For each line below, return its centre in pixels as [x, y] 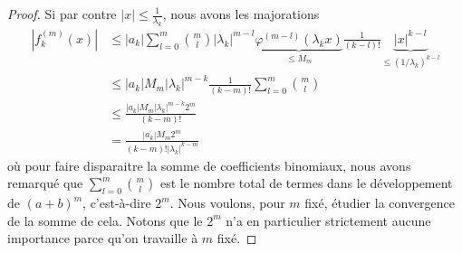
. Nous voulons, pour [227, 203]
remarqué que [45, 183]
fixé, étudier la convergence [380, 203]
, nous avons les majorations [241, 14]
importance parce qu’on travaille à [103, 238]
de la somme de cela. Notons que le [105, 220]
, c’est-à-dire [117, 203]
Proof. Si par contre [62, 14]
